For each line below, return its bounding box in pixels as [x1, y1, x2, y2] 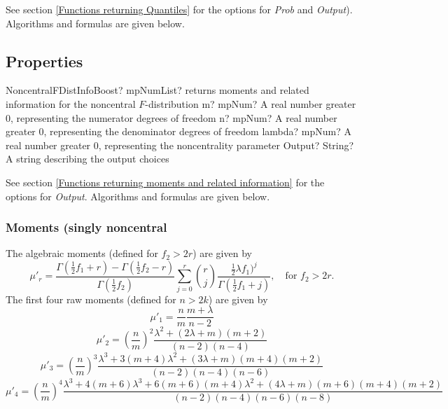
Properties [6, 50, 83, 71]
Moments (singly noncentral [6, 219, 167, 236]
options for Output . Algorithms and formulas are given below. [6, 188, 270, 203]
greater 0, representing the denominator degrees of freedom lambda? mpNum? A [6, 124, 351, 139]
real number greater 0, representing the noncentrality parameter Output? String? [6, 137, 354, 152]
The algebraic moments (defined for [6, 246, 158, 261]
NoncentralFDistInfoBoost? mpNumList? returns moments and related [6, 83, 309, 97]
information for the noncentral [6, 96, 136, 111]
